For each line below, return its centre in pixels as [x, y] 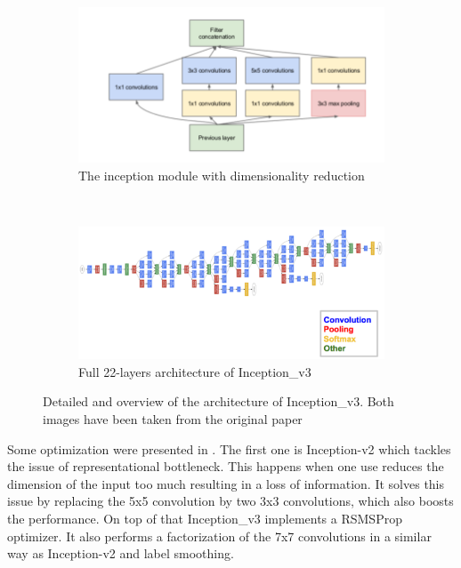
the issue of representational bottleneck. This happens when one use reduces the [226, 466]
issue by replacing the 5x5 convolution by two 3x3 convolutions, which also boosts [230, 501]
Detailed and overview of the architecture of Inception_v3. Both [218, 401]
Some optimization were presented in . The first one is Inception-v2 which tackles [229, 448]
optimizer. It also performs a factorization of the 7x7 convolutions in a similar [219, 536]
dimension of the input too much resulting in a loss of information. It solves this [226, 483]
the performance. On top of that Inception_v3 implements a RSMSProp [205, 518]
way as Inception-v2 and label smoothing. [121, 553]
